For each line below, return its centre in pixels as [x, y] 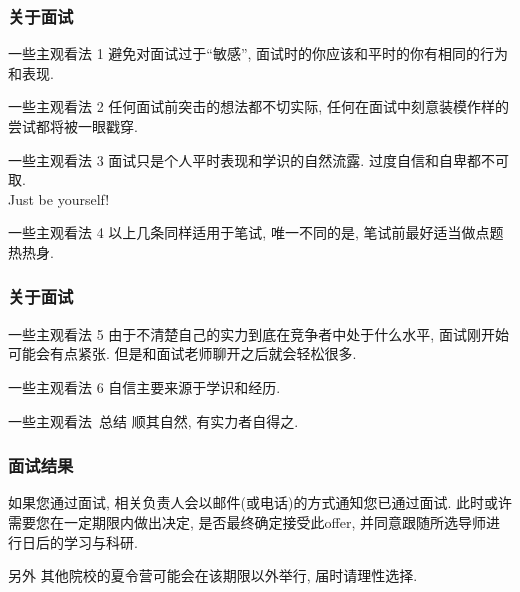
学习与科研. [100, 541]
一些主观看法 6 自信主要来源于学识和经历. [144, 386]
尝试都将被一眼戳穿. [73, 126]
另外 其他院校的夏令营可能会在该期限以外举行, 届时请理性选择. [213, 575]
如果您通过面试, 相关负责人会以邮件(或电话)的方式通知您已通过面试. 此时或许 [260, 502]
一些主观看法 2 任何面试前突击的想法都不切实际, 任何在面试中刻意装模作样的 [258, 106]
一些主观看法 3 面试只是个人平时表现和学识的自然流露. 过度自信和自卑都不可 [258, 159]
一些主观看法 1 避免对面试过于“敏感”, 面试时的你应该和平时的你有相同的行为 [258, 53]
